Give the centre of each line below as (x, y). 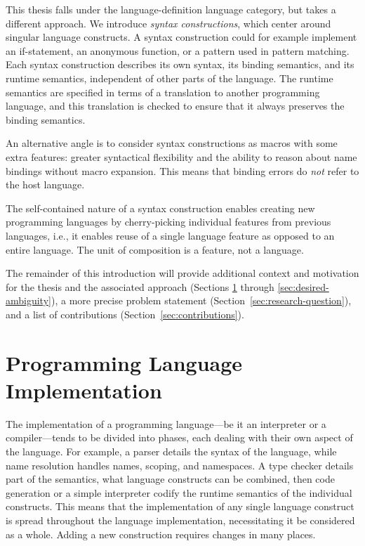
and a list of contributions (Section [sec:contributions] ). (125, 314)
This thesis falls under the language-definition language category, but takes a (171, 9)
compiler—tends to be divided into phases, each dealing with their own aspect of (179, 437)
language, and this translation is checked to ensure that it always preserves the (175, 106)
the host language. (45, 184)
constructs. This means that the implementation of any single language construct (180, 506)
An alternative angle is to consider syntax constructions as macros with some (172, 143)
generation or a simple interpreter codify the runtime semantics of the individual (179, 492)
